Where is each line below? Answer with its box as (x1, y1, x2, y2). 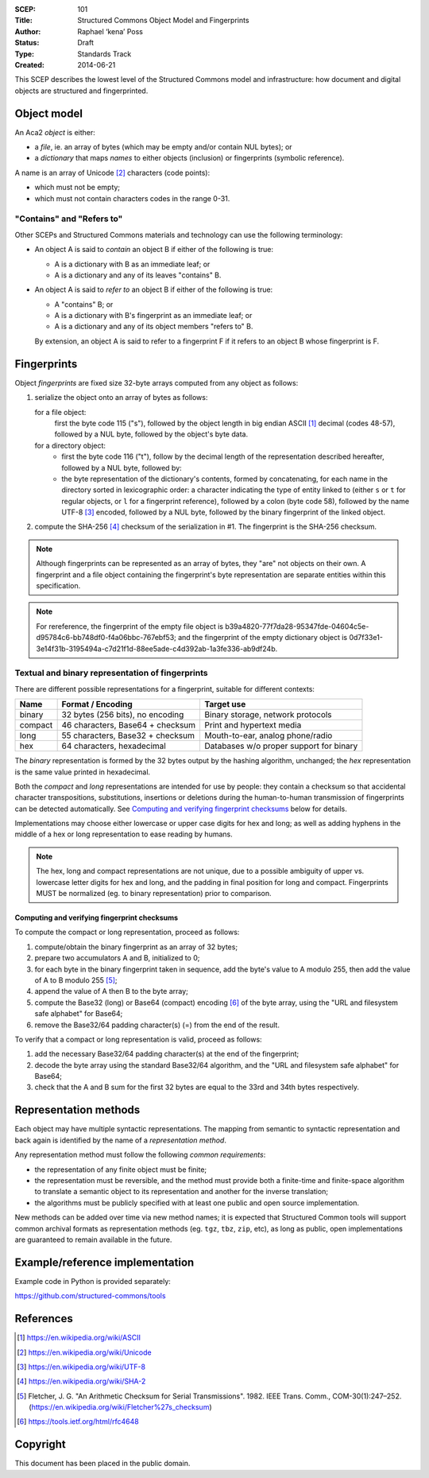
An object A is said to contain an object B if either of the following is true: (34, 245, 274, 254)
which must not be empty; (34, 183, 121, 192)
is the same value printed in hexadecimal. (14, 767, 151, 777)
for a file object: (34, 407, 87, 417)
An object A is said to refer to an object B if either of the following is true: (34, 285, 273, 294)
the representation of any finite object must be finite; (34, 1165, 207, 1174)
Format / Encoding (61, 699, 133, 710)
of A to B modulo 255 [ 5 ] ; (34, 975, 118, 985)
